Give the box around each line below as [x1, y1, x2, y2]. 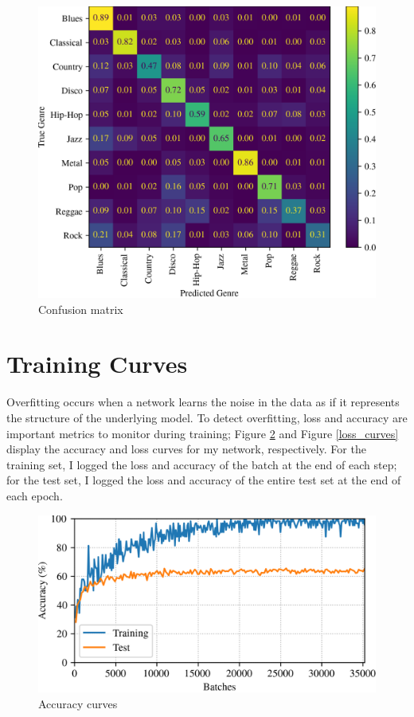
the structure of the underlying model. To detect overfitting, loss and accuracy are [6, 409, 408, 425]
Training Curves [6, 347, 188, 380]
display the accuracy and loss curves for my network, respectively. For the [6, 441, 366, 457]
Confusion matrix [38, 300, 123, 317]
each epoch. [6, 487, 63, 503]
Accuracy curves [38, 695, 118, 711]
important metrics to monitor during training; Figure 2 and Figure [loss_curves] [6, 425, 399, 441]
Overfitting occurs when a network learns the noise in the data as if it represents [6, 394, 400, 410]
